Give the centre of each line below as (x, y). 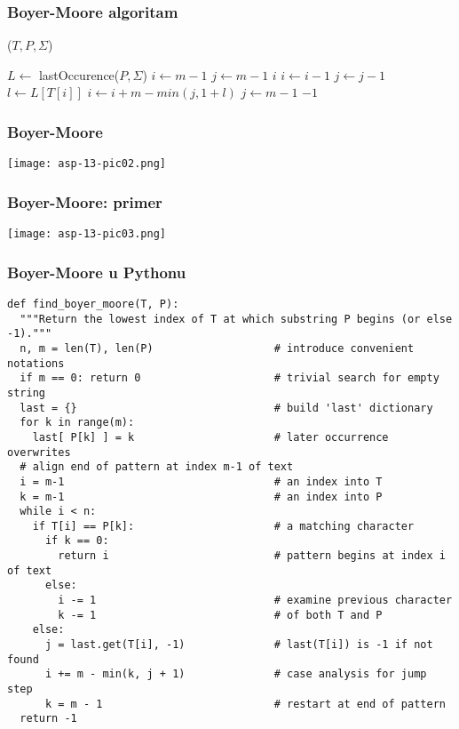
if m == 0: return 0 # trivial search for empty (229, 378)
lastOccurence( (79, 74)
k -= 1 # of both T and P (220, 615)
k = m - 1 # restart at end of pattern (245, 704)
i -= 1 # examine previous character (255, 601)
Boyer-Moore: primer (85, 201)
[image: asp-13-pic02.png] (87, 164)
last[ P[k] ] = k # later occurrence (210, 437)
